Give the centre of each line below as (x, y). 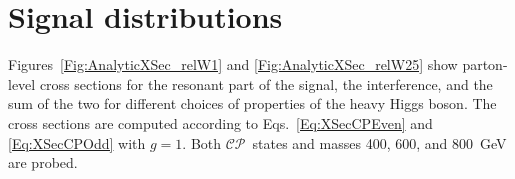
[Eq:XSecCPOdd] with (77, 142)
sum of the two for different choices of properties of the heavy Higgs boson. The (252, 103)
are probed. (43, 162)
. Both (202, 142)
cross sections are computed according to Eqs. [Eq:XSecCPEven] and (220, 122)
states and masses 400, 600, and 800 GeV (379, 142)
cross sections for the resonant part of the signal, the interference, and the (266, 83)
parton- (485, 64)
